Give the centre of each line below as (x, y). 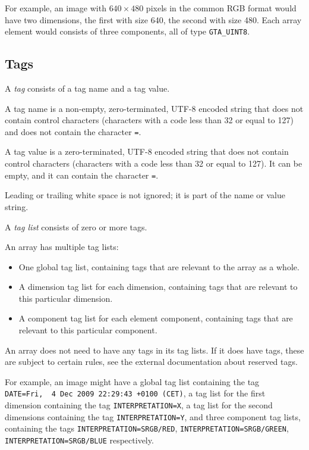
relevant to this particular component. (88, 330)
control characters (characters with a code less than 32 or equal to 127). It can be (154, 163)
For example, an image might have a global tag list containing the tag (132, 381)
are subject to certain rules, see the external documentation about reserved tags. (151, 362)
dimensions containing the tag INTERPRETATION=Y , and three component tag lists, (153, 416)
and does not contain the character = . (73, 131)
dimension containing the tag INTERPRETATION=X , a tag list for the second (139, 405)
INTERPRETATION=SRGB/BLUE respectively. (79, 440)
